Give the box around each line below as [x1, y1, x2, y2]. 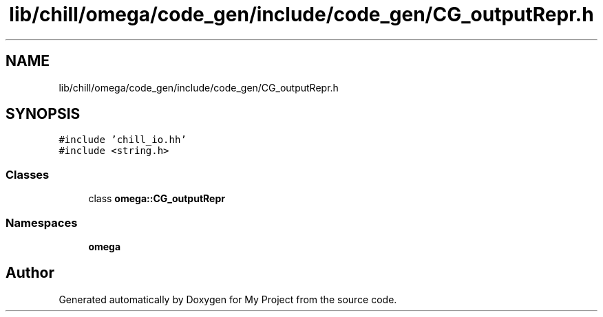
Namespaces [6, 215, 78, 230]
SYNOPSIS [6, 105, 81, 123]
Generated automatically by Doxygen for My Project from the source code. [59, 293, 397, 305]
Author [6, 264, 54, 282]
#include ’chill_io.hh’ [59, 134, 187, 146]
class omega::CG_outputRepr [88, 193, 225, 205]
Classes [6, 167, 50, 182]
